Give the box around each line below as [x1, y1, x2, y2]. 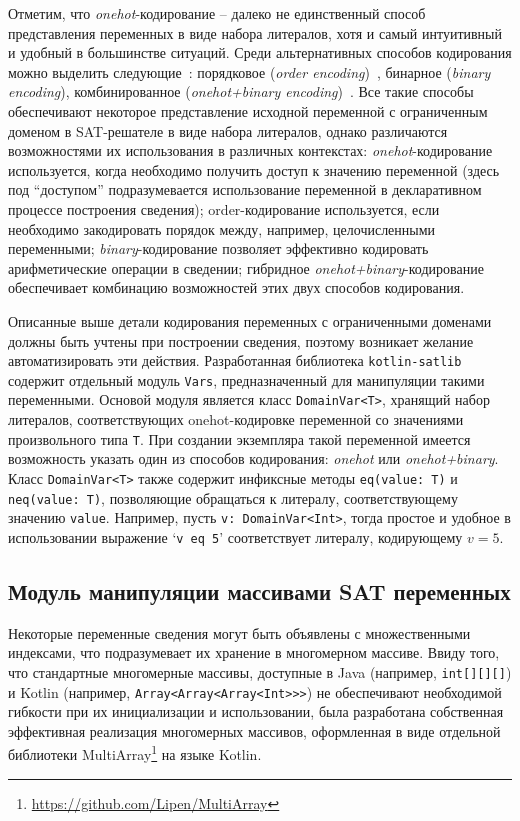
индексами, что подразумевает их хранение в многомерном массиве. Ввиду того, [8, 642, 500, 663]
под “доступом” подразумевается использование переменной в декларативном [8, 179, 482, 200]
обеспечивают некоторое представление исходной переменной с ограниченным [8, 100, 488, 121]
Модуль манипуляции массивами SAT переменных [8, 575, 511, 606]
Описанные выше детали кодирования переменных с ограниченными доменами [8, 310, 492, 331]
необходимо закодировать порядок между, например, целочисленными [8, 218, 436, 239]
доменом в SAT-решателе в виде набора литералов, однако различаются [8, 120, 448, 141]
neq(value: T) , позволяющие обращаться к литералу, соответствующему [8, 487, 458, 508]
